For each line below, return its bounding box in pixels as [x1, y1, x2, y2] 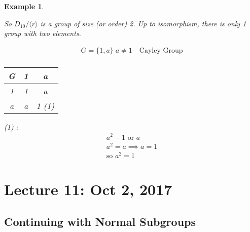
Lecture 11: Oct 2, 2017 [4, 178, 172, 199]
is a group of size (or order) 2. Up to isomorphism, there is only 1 [40, 18, 246, 28]
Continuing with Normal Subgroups [4, 213, 196, 229]
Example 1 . [4, 1, 44, 11]
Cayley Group [139, 47, 183, 54]
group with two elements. [4, 28, 81, 38]
